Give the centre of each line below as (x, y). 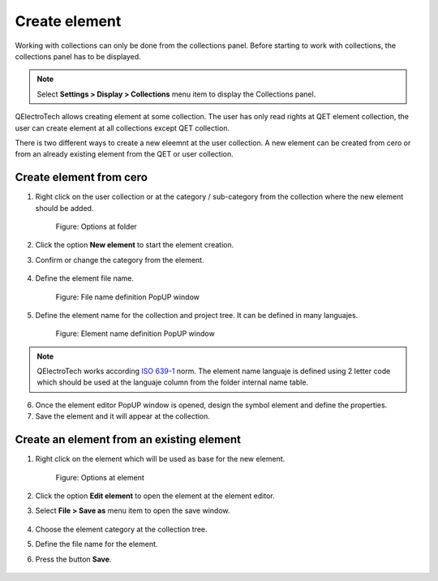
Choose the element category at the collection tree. (121, 529)
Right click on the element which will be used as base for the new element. (160, 459)
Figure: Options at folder (96, 226)
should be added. (64, 208)
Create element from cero (81, 177)
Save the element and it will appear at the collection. (123, 416)
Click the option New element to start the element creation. (135, 245)
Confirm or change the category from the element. (120, 260)
